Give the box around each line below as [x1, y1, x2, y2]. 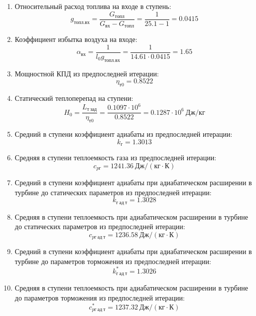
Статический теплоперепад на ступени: [14, 92, 133, 103]
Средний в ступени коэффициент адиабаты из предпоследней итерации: [14, 128, 233, 139]
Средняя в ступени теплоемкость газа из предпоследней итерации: [14, 152, 217, 162]
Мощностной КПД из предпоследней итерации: [14, 68, 159, 78]
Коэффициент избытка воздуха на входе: [14, 34, 137, 44]
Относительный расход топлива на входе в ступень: [14, 1, 171, 11]
